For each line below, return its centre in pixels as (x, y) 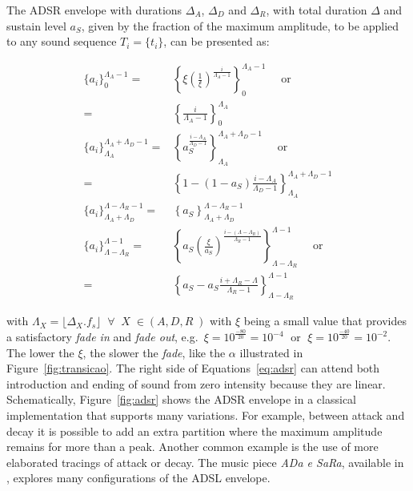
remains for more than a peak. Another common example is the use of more (192, 447)
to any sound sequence (62, 41)
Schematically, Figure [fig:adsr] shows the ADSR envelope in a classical (181, 399)
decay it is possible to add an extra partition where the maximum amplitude (194, 431)
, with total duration (317, 10)
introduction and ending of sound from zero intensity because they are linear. (196, 383)
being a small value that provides (325, 321)
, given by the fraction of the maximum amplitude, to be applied (240, 25)
